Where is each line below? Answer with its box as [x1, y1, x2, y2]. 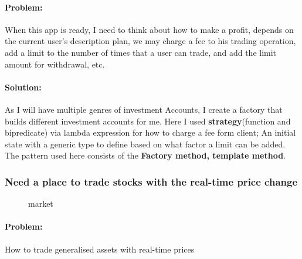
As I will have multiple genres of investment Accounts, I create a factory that [5, 103, 283, 115]
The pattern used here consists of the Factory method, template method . [5, 149, 286, 162]
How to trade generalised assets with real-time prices [5, 243, 195, 255]
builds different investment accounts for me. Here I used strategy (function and [5, 115, 291, 127]
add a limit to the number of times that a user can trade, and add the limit [5, 46, 277, 58]
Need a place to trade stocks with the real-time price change [5, 174, 298, 189]
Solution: [5, 80, 42, 93]
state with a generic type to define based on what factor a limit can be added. [5, 137, 286, 150]
